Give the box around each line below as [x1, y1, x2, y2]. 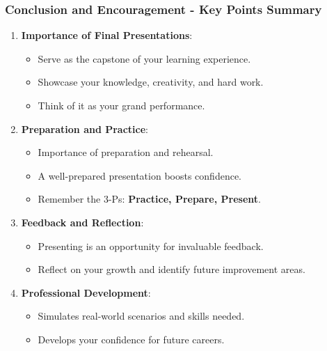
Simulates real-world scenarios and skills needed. [38, 309, 245, 323]
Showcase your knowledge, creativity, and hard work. [38, 75, 264, 89]
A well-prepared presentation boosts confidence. [38, 168, 241, 182]
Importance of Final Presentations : [21, 28, 193, 42]
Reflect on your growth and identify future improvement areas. [38, 262, 305, 276]
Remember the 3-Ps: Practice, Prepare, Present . [38, 192, 261, 206]
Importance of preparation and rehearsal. [38, 145, 214, 159]
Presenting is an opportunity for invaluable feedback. [38, 238, 264, 253]
